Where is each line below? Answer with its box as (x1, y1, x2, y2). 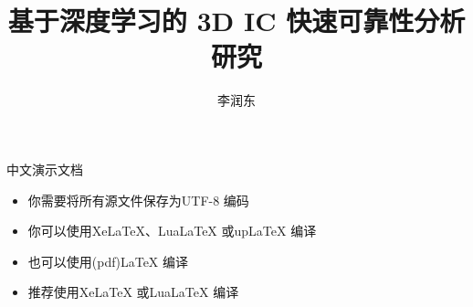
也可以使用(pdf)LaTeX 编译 (27, 251, 189, 270)
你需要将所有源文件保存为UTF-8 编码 (27, 190, 249, 209)
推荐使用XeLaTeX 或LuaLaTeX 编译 (27, 282, 239, 302)
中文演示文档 (6, 159, 83, 178)
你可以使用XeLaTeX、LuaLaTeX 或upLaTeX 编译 (27, 221, 317, 240)
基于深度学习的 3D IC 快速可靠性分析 (7, 2, 466, 39)
